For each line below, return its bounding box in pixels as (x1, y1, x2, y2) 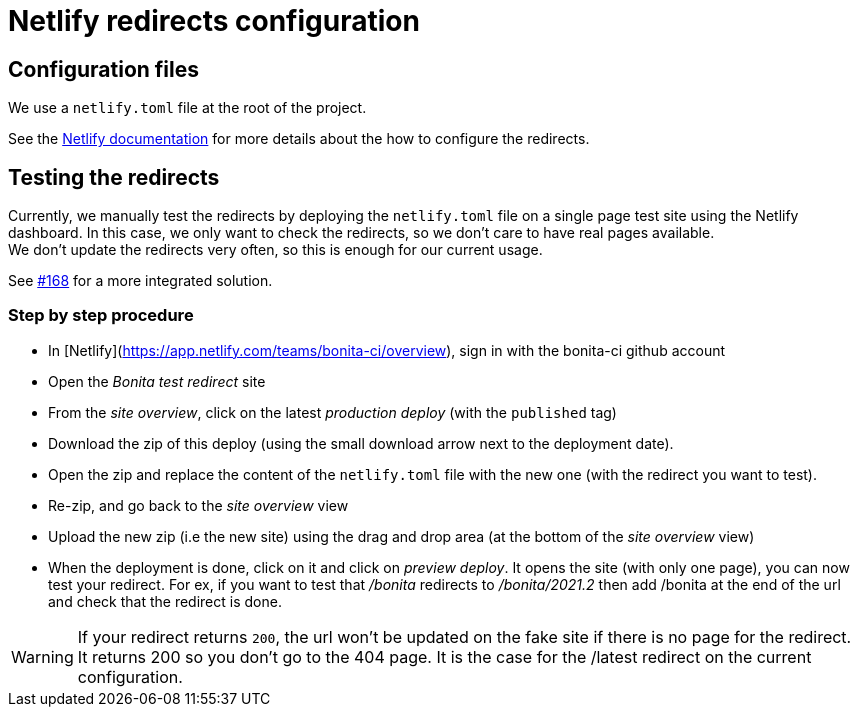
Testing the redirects (8, 164, 220, 190)
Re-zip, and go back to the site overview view (48, 496, 349, 514)
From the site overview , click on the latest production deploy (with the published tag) (48, 403, 617, 421)
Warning (11, 646, 74, 667)
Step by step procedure (8, 305, 194, 326)
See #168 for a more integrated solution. (8, 272, 273, 290)
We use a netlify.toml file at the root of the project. (8, 99, 367, 117)
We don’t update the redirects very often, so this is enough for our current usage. (8, 241, 543, 259)
